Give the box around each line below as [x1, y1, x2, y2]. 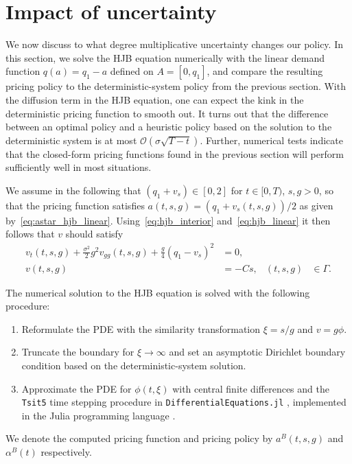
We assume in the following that [5, 183, 141, 197]
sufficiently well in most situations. [5, 160, 152, 174]
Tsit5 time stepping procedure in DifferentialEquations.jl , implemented [21, 395, 347, 409]
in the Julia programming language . [21, 408, 176, 422]
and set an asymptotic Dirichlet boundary [169, 345, 346, 359]
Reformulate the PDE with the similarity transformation [21, 321, 261, 336]
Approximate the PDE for [21, 381, 132, 395]
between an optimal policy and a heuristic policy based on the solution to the [5, 119, 332, 134]
